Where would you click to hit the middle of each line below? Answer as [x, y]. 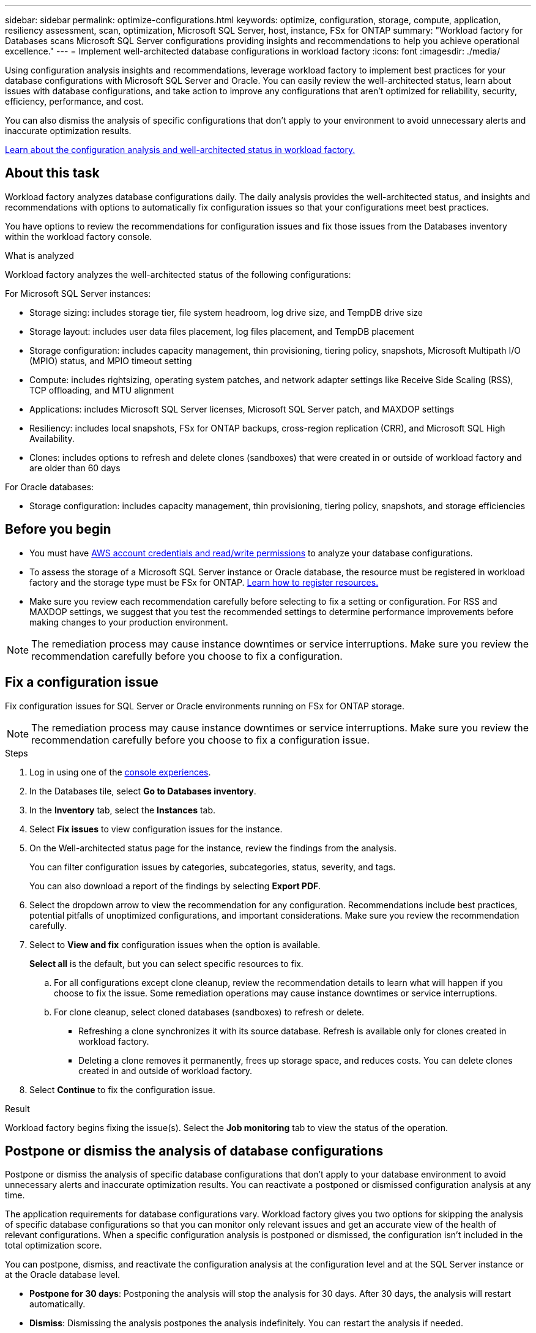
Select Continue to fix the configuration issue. [122, 1089]
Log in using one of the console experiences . [120, 772]
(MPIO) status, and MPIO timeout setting [111, 360]
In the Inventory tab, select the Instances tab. [123, 810]
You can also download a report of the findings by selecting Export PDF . [175, 886]
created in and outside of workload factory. [166, 1070]
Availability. [52, 438]
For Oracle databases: [50, 487]
